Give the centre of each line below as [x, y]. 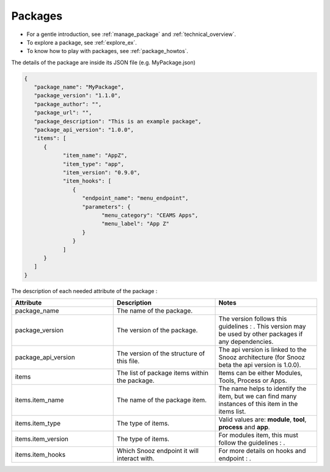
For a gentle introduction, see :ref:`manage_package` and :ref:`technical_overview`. [131, 34]
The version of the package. [157, 330]
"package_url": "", [63, 113]
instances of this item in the [258, 404]
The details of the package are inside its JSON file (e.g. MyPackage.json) [103, 62]
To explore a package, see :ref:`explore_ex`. [82, 42]
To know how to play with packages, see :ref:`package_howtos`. [108, 51]
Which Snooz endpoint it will [158, 451]
